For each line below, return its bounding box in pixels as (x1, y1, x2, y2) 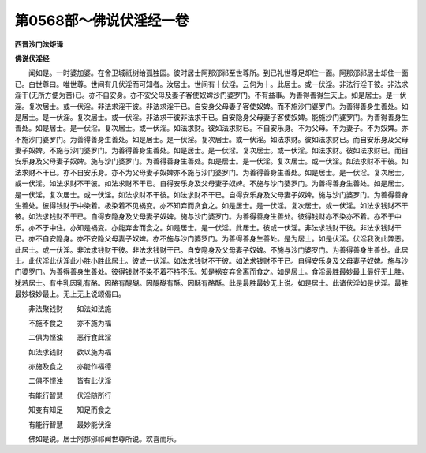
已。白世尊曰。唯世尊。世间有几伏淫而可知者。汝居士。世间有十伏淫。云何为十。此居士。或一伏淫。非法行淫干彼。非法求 (14, 79, 409, 88)
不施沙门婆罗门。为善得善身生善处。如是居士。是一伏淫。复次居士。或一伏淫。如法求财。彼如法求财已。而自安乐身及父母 (14, 134, 409, 144)
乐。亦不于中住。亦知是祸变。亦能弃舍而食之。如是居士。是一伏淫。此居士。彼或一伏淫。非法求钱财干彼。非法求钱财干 (14, 223, 402, 232)
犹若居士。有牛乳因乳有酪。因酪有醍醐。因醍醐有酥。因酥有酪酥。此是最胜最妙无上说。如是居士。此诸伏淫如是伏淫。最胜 (14, 278, 409, 287)
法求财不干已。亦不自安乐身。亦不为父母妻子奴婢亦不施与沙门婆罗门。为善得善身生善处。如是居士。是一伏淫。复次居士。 (14, 167, 409, 177)
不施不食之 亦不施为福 (28, 318, 112, 328)
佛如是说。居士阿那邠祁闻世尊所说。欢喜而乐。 (28, 434, 181, 444)
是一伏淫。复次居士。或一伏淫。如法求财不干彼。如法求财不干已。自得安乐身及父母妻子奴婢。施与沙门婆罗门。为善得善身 (14, 189, 409, 199)
